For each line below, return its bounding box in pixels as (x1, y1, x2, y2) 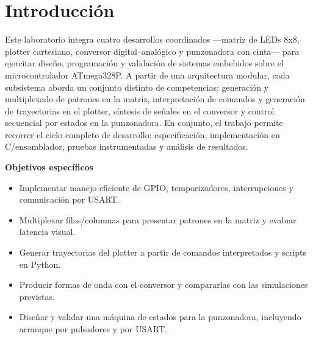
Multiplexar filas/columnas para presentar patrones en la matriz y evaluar (19, 213, 297, 226)
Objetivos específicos (5, 161, 93, 173)
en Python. (19, 257, 61, 270)
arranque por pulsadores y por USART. (19, 323, 167, 335)
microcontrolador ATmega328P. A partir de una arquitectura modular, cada (5, 68, 290, 81)
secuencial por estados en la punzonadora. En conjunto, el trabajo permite (5, 116, 283, 129)
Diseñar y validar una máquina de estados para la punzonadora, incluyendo (19, 310, 301, 323)
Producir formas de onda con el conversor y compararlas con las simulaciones (19, 278, 308, 291)
